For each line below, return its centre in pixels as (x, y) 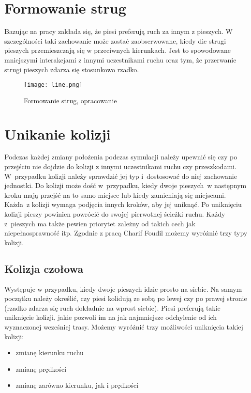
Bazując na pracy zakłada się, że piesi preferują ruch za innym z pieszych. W (118, 31)
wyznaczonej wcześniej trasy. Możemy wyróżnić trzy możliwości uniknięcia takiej (124, 326)
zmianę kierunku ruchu (50, 353)
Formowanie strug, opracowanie (70, 100)
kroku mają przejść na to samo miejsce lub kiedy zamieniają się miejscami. (115, 195)
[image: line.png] (53, 85)
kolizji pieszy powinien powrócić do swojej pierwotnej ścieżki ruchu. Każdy (115, 214)
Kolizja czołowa (44, 268)
